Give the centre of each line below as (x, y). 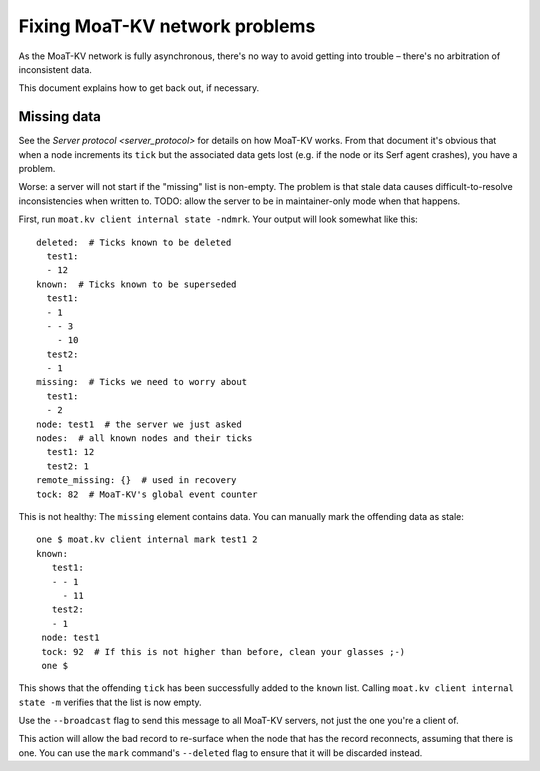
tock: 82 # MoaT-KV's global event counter (147, 494)
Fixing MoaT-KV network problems (167, 26)
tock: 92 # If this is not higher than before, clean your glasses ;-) (223, 651)
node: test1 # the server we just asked (139, 424)
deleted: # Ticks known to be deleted (134, 242)
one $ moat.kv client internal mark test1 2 (147, 539)
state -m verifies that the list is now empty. (110, 702)
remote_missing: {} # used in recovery (136, 480)
